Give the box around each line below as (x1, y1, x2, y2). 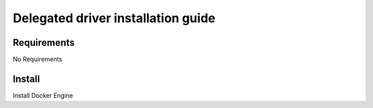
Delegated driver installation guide (12, 10, 216, 26)
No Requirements (12, 55, 62, 64)
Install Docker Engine (12, 91, 73, 100)
